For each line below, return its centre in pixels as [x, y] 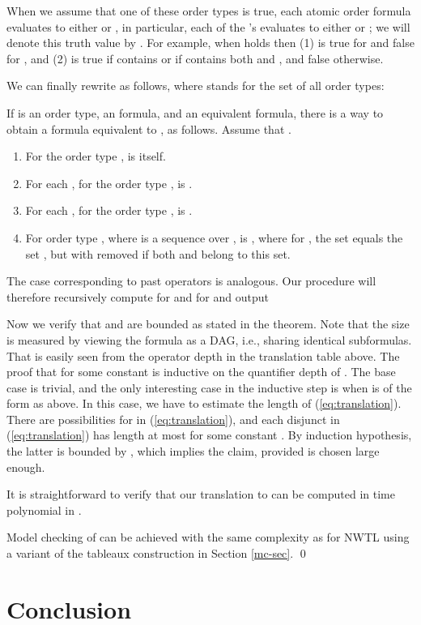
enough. [26, 467]
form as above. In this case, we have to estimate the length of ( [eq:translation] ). [204, 403]
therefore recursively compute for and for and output [138, 296]
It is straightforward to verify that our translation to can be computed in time [201, 494]
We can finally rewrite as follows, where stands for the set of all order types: [196, 86]
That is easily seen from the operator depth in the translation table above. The [203, 355]
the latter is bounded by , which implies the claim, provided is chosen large [193, 451]
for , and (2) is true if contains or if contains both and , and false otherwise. [195, 58]
